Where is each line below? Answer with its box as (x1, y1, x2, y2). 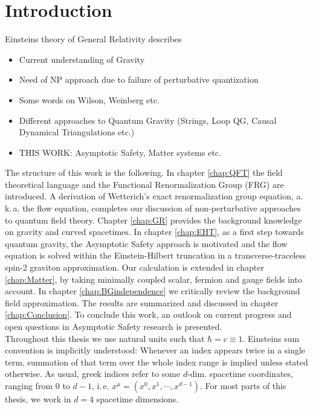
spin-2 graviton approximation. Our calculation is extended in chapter (5, 261, 264, 274)
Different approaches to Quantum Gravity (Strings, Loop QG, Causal (19, 114, 277, 126)
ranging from (5, 379, 53, 391)
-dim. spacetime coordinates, (187, 367, 293, 380)
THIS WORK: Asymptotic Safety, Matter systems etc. (19, 146, 221, 158)
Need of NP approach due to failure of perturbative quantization (19, 73, 259, 86)
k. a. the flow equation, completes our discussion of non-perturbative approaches (5, 202, 301, 214)
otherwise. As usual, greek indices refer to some (5, 367, 181, 380)
